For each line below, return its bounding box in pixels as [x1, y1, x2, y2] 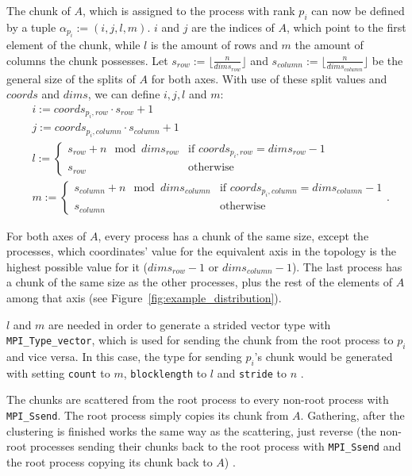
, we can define [87, 86, 160, 102]
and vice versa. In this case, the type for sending [6, 348, 242, 364]
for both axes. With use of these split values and [151, 70, 387, 86]
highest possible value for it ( [6, 258, 148, 274]
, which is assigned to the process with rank [83, 2, 295, 18]
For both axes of [6, 227, 87, 244]
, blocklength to [123, 364, 207, 381]
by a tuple [6, 18, 56, 35]
